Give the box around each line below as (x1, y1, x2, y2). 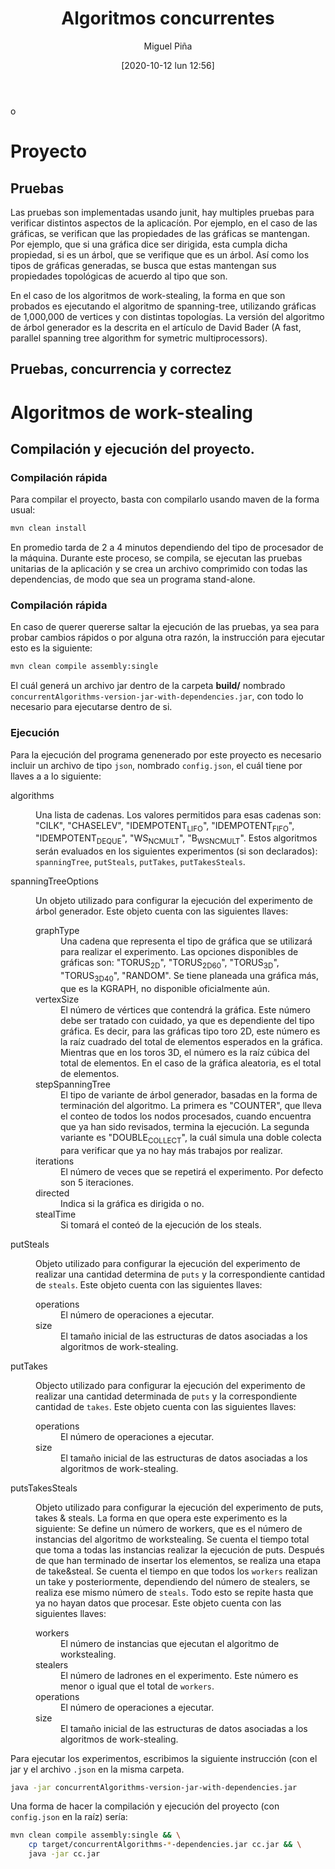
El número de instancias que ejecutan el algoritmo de (60, 1637, 280, 1649)
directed (35, 1187, 70, 1199)
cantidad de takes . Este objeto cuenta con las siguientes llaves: (35, 1400, 297, 1412)
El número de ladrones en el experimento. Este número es (60, 1669, 299, 1681)
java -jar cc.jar (28, 1849, 101, 1859)
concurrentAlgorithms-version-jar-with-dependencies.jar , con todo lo (10, 690, 304, 702)
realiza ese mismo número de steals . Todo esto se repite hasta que (35, 1586, 314, 1598)
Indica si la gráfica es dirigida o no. (60, 1197, 205, 1209)
